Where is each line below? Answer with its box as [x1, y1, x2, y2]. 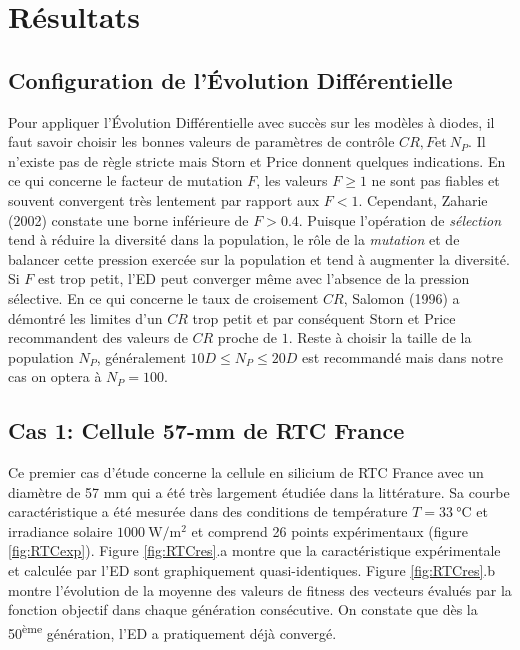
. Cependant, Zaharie [358, 189, 488, 210]
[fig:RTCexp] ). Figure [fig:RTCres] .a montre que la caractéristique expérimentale [8, 540, 501, 561]
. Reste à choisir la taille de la [288, 327, 472, 348]
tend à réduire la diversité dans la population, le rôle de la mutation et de [8, 229, 460, 250]
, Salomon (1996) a [343, 287, 460, 308]
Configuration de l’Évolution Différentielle [8, 64, 453, 95]
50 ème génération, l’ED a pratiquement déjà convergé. [8, 619, 337, 643]
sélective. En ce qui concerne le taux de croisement [8, 287, 319, 308]
